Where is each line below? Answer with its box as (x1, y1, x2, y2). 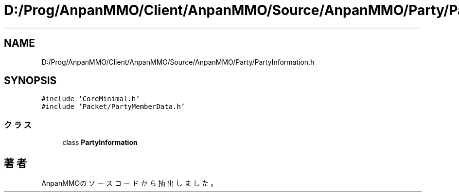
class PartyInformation (62, 138, 138, 147)
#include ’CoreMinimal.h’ (41, 95, 140, 103)
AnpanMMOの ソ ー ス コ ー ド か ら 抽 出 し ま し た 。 (41, 179, 218, 188)
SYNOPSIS (4, 74, 57, 87)
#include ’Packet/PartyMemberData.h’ (41, 103, 185, 111)
